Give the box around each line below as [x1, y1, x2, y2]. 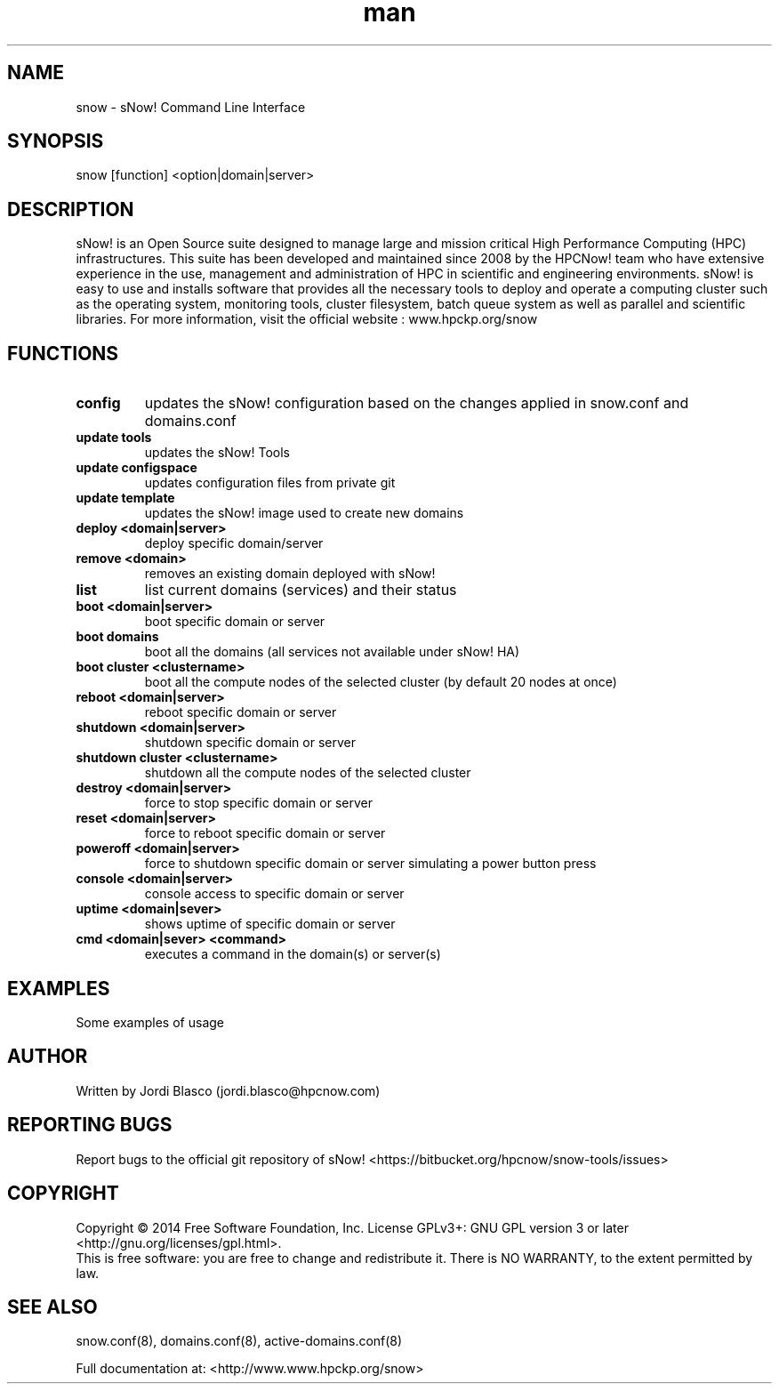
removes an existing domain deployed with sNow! [144, 566, 436, 582]
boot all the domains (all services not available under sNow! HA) [144, 644, 520, 660]
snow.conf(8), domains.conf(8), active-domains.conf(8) [76, 1333, 403, 1349]
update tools [76, 430, 152, 446]
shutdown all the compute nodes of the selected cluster [144, 765, 471, 781]
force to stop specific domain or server [144, 795, 373, 811]
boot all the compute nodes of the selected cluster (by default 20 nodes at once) [144, 674, 617, 690]
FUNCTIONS [7, 342, 119, 365]
